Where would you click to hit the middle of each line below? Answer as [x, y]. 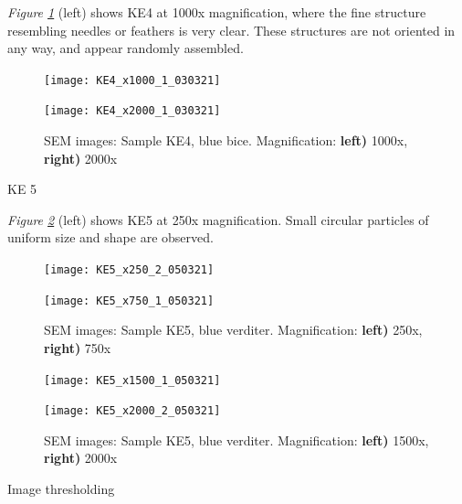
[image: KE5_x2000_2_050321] [132, 411]
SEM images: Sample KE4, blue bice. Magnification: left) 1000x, [226, 140]
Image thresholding [61, 489]
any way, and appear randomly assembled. [126, 48]
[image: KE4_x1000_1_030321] [132, 80]
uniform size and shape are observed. [110, 237]
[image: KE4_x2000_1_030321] [132, 111]
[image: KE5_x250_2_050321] [129, 270]
